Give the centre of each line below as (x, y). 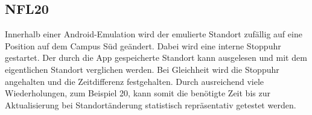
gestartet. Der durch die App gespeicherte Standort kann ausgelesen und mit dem (156, 57)
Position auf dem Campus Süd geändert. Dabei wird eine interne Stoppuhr (143, 45)
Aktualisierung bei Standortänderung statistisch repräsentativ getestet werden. (151, 104)
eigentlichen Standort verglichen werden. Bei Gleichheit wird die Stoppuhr (142, 69)
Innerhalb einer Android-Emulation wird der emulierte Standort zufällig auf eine (154, 34)
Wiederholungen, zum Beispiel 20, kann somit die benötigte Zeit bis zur (138, 93)
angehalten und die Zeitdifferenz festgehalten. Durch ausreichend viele (135, 81)
